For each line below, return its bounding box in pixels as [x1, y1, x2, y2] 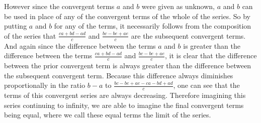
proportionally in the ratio [4, 80, 85, 90]
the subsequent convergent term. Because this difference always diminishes [4, 70, 233, 80]
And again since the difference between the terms [4, 40, 156, 51]
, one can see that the [173, 80, 240, 90]
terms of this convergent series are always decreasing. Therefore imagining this [4, 90, 246, 100]
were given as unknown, [141, 1, 215, 11]
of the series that [4, 30, 56, 41]
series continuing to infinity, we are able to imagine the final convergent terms [4, 99, 244, 110]
